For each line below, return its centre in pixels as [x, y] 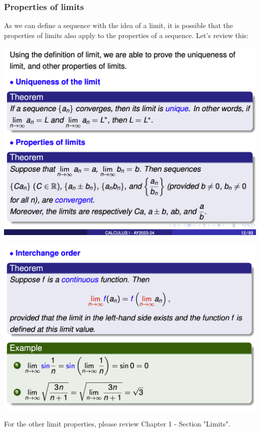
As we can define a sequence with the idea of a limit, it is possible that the [119, 25]
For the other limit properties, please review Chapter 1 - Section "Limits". [117, 424]
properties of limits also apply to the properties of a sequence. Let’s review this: [126, 35]
